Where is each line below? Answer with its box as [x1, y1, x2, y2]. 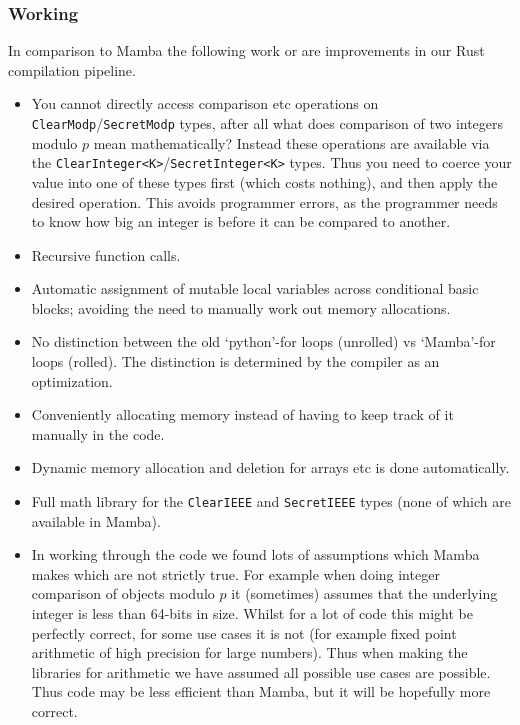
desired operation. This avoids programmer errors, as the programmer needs [31, 191, 498, 212]
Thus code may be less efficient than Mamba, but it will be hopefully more [31, 681, 491, 702]
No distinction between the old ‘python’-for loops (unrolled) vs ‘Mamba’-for [31, 331, 496, 352]
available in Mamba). [31, 510, 161, 531]
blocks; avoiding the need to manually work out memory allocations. [31, 297, 451, 318]
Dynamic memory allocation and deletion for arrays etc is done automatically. [31, 457, 510, 478]
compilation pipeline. [8, 59, 136, 80]
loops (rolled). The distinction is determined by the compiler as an [31, 351, 440, 372]
